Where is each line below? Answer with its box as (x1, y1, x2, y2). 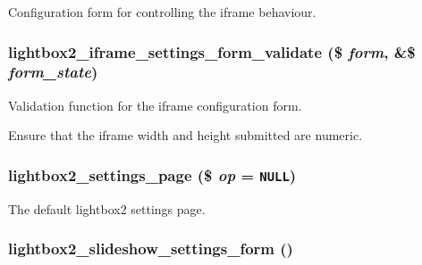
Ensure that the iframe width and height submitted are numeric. (8, 126, 363, 145)
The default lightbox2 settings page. (8, 199, 206, 218)
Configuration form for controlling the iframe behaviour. (8, 3, 316, 21)
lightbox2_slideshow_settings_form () (8, 237, 293, 260)
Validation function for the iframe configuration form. (8, 95, 302, 114)
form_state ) (8, 61, 98, 83)
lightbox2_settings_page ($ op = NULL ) (8, 163, 297, 186)
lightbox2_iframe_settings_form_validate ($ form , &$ (8, 40, 416, 62)
